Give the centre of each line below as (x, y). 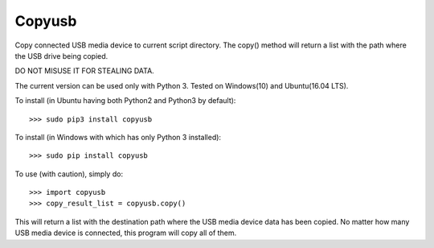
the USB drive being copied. (61, 56)
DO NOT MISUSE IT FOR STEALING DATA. (84, 71)
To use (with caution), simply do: (69, 174)
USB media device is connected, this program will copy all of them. (126, 233)
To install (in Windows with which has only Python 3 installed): (118, 137)
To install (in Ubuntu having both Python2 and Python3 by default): (125, 101)
